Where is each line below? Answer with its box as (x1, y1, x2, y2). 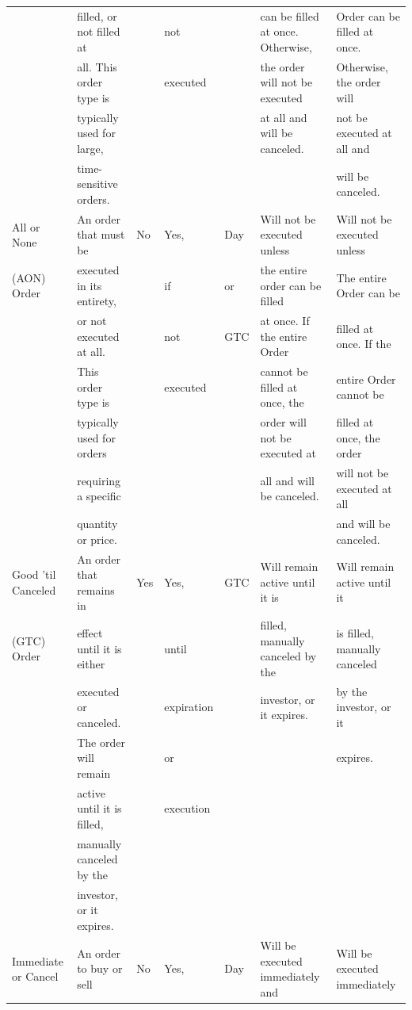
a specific (77, 488, 121, 504)
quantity (77, 515, 118, 532)
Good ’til (12, 566, 56, 583)
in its (77, 277, 102, 293)
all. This (77, 58, 117, 75)
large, (77, 140, 104, 156)
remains (77, 581, 115, 598)
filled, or (77, 7, 117, 24)
